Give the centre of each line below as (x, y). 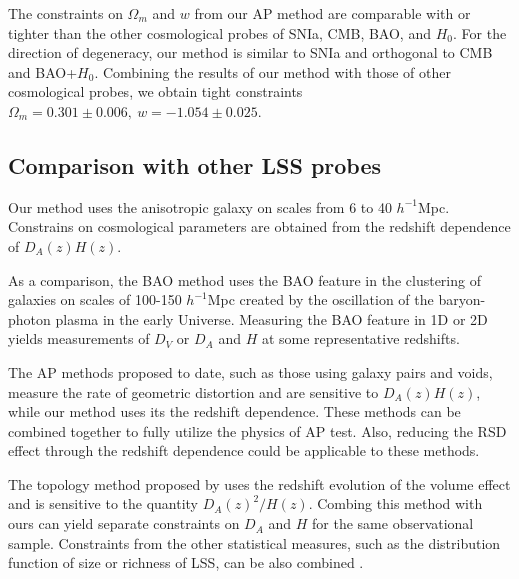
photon (29, 318)
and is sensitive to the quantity (103, 503)
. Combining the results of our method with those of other (272, 71)
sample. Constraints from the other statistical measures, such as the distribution (254, 542)
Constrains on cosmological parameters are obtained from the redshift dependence (259, 226)
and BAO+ (43, 71)
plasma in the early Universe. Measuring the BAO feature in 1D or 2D (271, 318)
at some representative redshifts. (360, 338)
